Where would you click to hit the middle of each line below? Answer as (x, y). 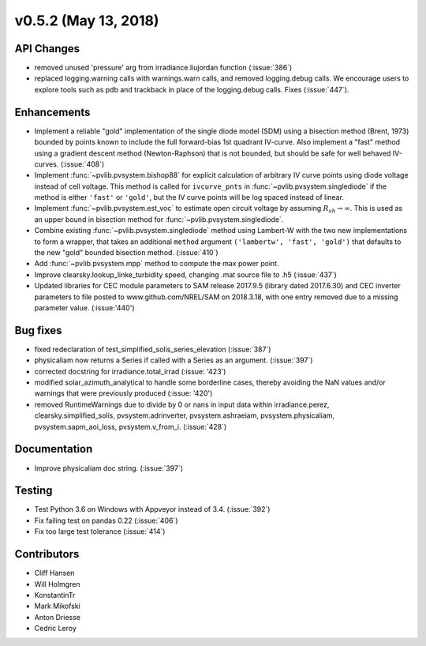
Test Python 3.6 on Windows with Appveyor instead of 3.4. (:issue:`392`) (152, 509)
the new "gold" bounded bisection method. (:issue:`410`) (126, 253)
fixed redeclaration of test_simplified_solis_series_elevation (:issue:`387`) (153, 349)
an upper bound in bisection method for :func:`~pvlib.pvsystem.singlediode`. (159, 219)
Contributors (47, 554)
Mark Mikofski (57, 606)
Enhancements (52, 112)
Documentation (54, 449)
